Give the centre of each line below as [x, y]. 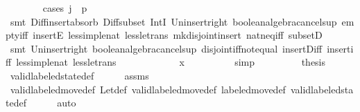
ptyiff [17, 35]
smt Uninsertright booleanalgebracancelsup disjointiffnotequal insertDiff [166, 48]
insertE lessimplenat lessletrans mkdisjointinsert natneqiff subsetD [178, 35]
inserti [340, 48]
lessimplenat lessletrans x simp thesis [171, 62]
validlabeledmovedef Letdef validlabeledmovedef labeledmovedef [148, 89]
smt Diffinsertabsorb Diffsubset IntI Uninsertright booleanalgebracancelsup [173, 21]
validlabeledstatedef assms [79, 75]
